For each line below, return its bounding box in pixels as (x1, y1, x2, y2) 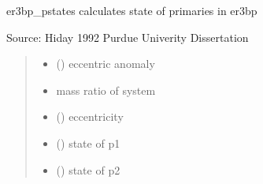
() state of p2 (56, 161, 120, 178)
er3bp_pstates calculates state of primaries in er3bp (6, 2, 257, 18)
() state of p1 (56, 134, 120, 151)
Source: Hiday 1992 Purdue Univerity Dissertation (6, 28, 249, 45)
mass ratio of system (56, 81, 156, 98)
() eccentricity (56, 108, 124, 125)
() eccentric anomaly (56, 55, 155, 72)
